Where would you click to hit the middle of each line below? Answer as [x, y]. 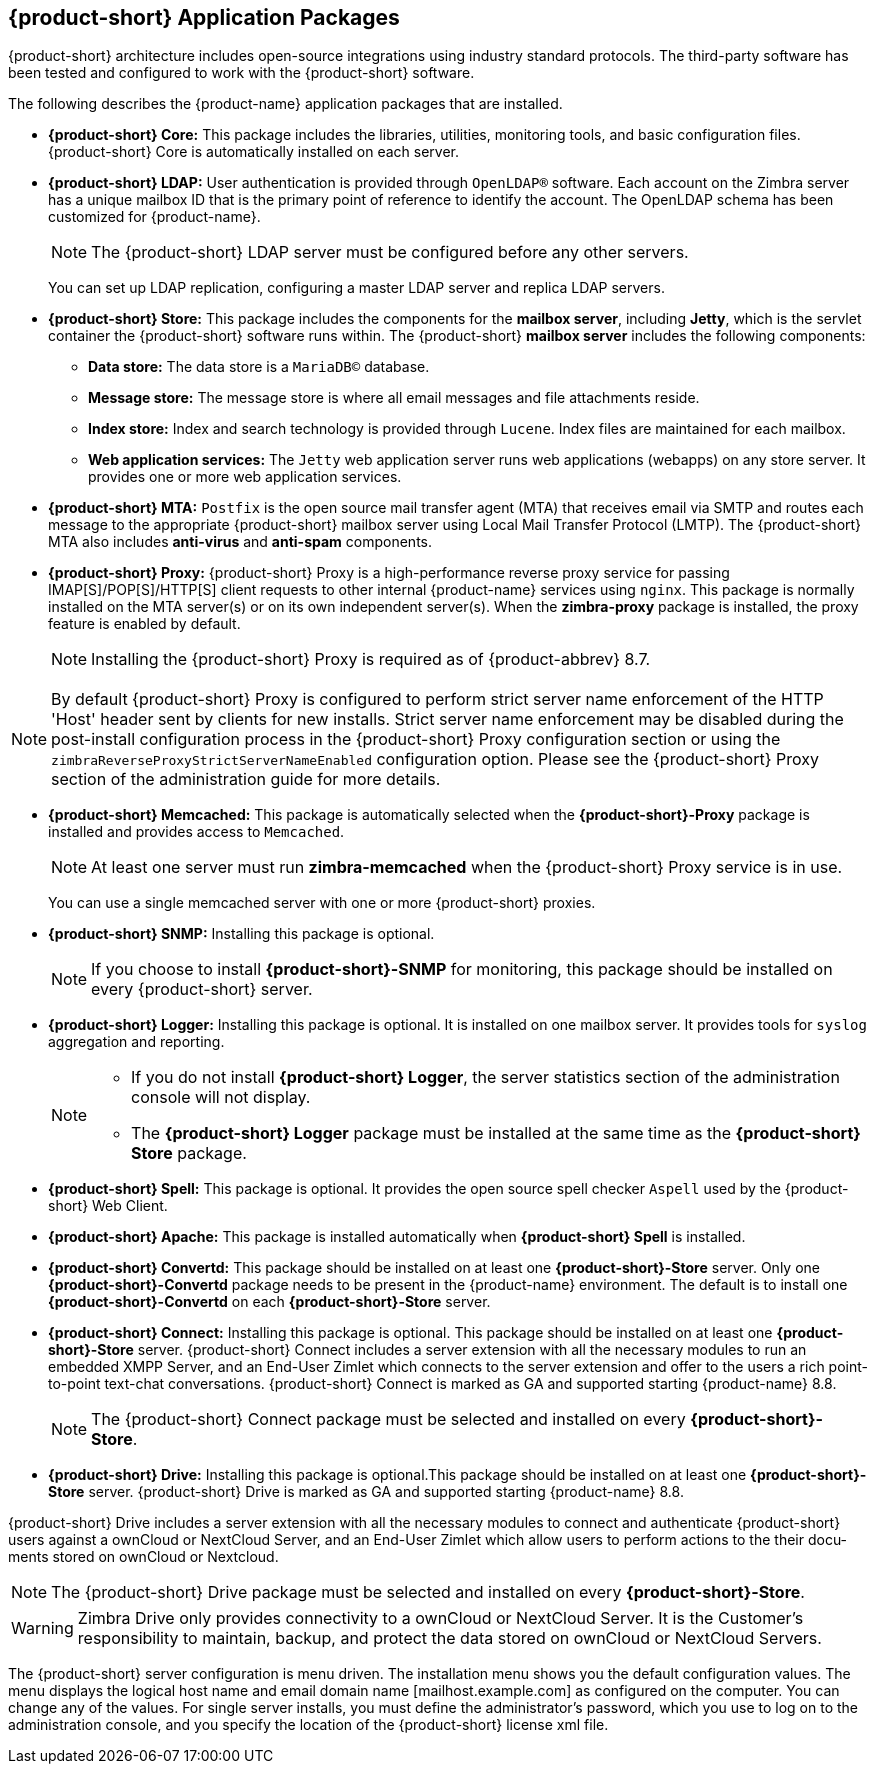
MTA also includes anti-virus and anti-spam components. [240, 542]
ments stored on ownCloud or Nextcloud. [143, 1557]
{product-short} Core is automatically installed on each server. [254, 152]
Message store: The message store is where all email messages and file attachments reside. [394, 398]
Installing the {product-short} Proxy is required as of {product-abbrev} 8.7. [371, 659]
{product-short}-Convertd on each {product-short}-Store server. [269, 1302]
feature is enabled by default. [144, 624]
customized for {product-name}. [154, 217]
